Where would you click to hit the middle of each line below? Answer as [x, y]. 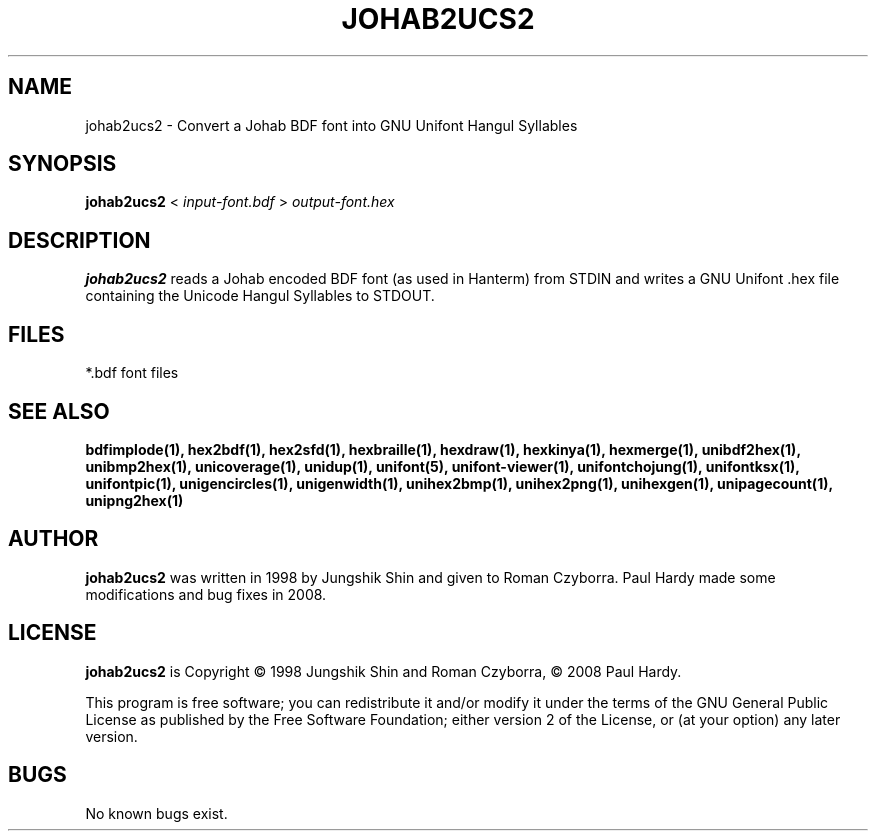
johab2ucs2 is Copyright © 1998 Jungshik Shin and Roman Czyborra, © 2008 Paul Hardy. [383, 671]
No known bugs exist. [156, 813]
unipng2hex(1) [134, 500]
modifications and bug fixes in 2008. [206, 594]
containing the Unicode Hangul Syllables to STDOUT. [260, 296]
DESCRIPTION [79, 240]
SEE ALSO [59, 411]
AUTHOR [53, 539]
